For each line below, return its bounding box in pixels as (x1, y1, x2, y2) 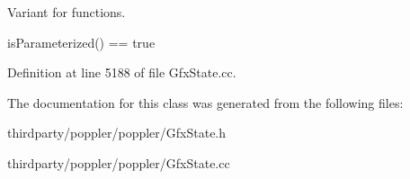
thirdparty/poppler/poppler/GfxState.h (7, 123, 227, 142)
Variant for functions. (7, 3, 126, 21)
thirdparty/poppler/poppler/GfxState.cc (7, 153, 230, 172)
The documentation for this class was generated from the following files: (7, 93, 404, 112)
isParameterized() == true (7, 32, 156, 51)
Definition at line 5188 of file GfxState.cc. (7, 63, 236, 82)
